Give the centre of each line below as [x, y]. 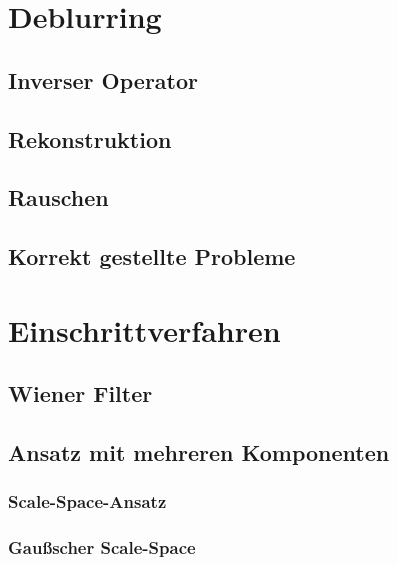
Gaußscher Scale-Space [102, 547]
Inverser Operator [103, 79]
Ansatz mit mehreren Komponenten [199, 452]
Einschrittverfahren [144, 329]
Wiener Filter [80, 393]
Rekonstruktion [90, 138]
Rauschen [58, 197]
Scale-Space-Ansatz [87, 501]
